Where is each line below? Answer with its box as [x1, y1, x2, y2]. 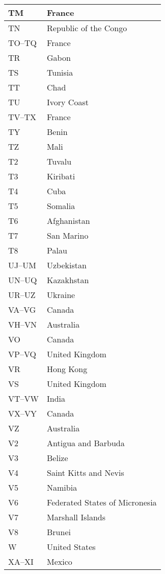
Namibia [47, 481, 77, 493]
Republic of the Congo [47, 22, 127, 34]
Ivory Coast [47, 96, 89, 108]
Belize [47, 452, 68, 464]
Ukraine [47, 289, 75, 301]
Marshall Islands [47, 511, 106, 523]
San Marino [47, 229, 89, 241]
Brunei [47, 526, 71, 538]
